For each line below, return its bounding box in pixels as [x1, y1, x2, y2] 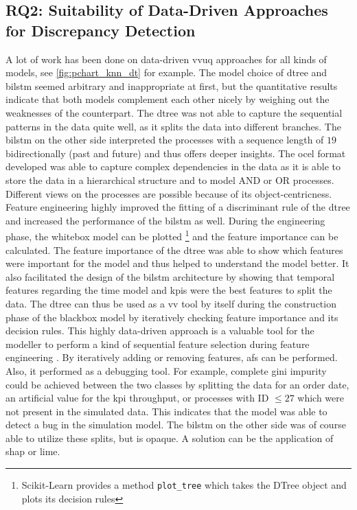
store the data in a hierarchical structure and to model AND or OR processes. [5, 172, 334, 187]
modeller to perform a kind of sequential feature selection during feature [5, 336, 310, 351]
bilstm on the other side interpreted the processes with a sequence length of [5, 132, 324, 147]
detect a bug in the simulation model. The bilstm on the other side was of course [5, 417, 346, 432]
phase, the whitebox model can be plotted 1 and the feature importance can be [5, 227, 338, 243]
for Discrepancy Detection [5, 19, 196, 40]
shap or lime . [5, 444, 60, 459]
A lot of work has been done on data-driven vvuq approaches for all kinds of [5, 51, 327, 66]
